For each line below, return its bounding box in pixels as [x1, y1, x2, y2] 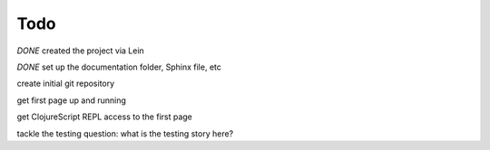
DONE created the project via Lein [16, 45, 144, 56]
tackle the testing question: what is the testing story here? [16, 127, 234, 139]
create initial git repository [16, 78, 115, 89]
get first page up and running [16, 95, 127, 106]
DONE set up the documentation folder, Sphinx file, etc [16, 61, 221, 72]
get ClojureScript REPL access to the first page [16, 111, 192, 122]
